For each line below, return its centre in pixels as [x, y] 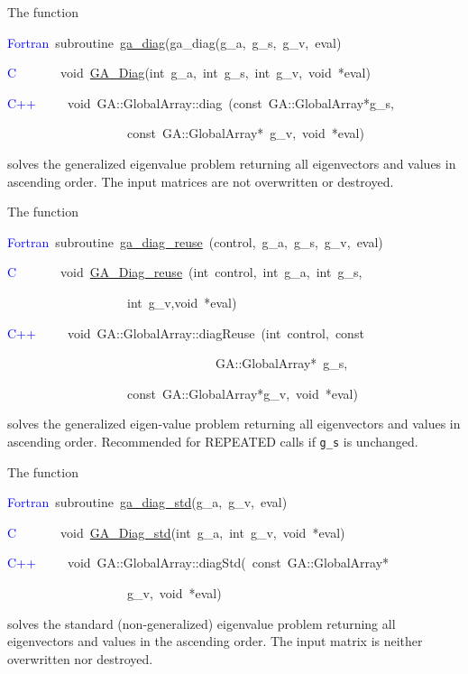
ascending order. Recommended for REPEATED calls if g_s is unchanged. [213, 441]
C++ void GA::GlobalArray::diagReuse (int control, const [186, 332]
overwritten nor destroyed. [80, 658]
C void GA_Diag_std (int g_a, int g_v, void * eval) [176, 532]
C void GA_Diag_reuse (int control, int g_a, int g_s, [185, 272]
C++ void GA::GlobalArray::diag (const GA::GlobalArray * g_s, [201, 102]
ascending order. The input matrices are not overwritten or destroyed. [201, 181]
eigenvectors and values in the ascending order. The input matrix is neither [215, 641]
